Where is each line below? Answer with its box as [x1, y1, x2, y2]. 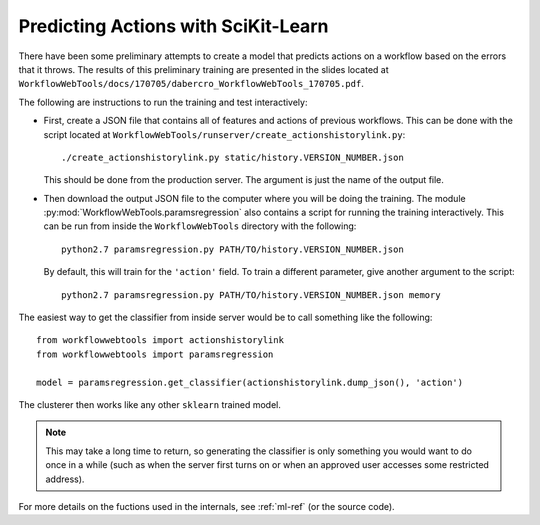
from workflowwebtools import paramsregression [36, 348, 274, 360]
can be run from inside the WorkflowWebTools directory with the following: [43, 220, 357, 232]
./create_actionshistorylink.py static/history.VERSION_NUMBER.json [61, 151, 404, 163]
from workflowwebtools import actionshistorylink [36, 335, 285, 346]
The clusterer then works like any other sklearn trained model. [18, 398, 282, 410]
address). [45, 473, 85, 485]
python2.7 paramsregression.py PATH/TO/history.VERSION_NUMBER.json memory [61, 289, 441, 300]
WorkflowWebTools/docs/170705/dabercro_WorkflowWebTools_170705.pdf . [18, 78, 364, 90]
